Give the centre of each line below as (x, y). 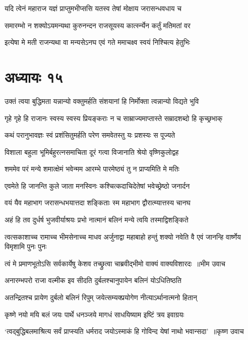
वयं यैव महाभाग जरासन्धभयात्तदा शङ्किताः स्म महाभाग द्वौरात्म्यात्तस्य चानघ (98, 203)
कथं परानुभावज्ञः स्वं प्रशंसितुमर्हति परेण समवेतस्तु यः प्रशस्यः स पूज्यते (90, 135)
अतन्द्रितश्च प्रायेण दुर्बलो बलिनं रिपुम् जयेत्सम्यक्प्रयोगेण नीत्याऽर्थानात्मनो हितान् (101, 297)
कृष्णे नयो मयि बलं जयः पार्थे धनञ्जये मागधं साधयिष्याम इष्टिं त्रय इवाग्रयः (95, 314)
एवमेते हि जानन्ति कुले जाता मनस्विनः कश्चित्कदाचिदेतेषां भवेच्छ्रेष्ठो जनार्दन (97, 185)
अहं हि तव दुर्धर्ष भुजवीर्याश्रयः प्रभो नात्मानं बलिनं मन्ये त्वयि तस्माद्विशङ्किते (97, 220)
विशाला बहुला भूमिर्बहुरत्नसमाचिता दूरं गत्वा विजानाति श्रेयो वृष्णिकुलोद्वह (92, 152)
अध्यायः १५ (34, 76)
